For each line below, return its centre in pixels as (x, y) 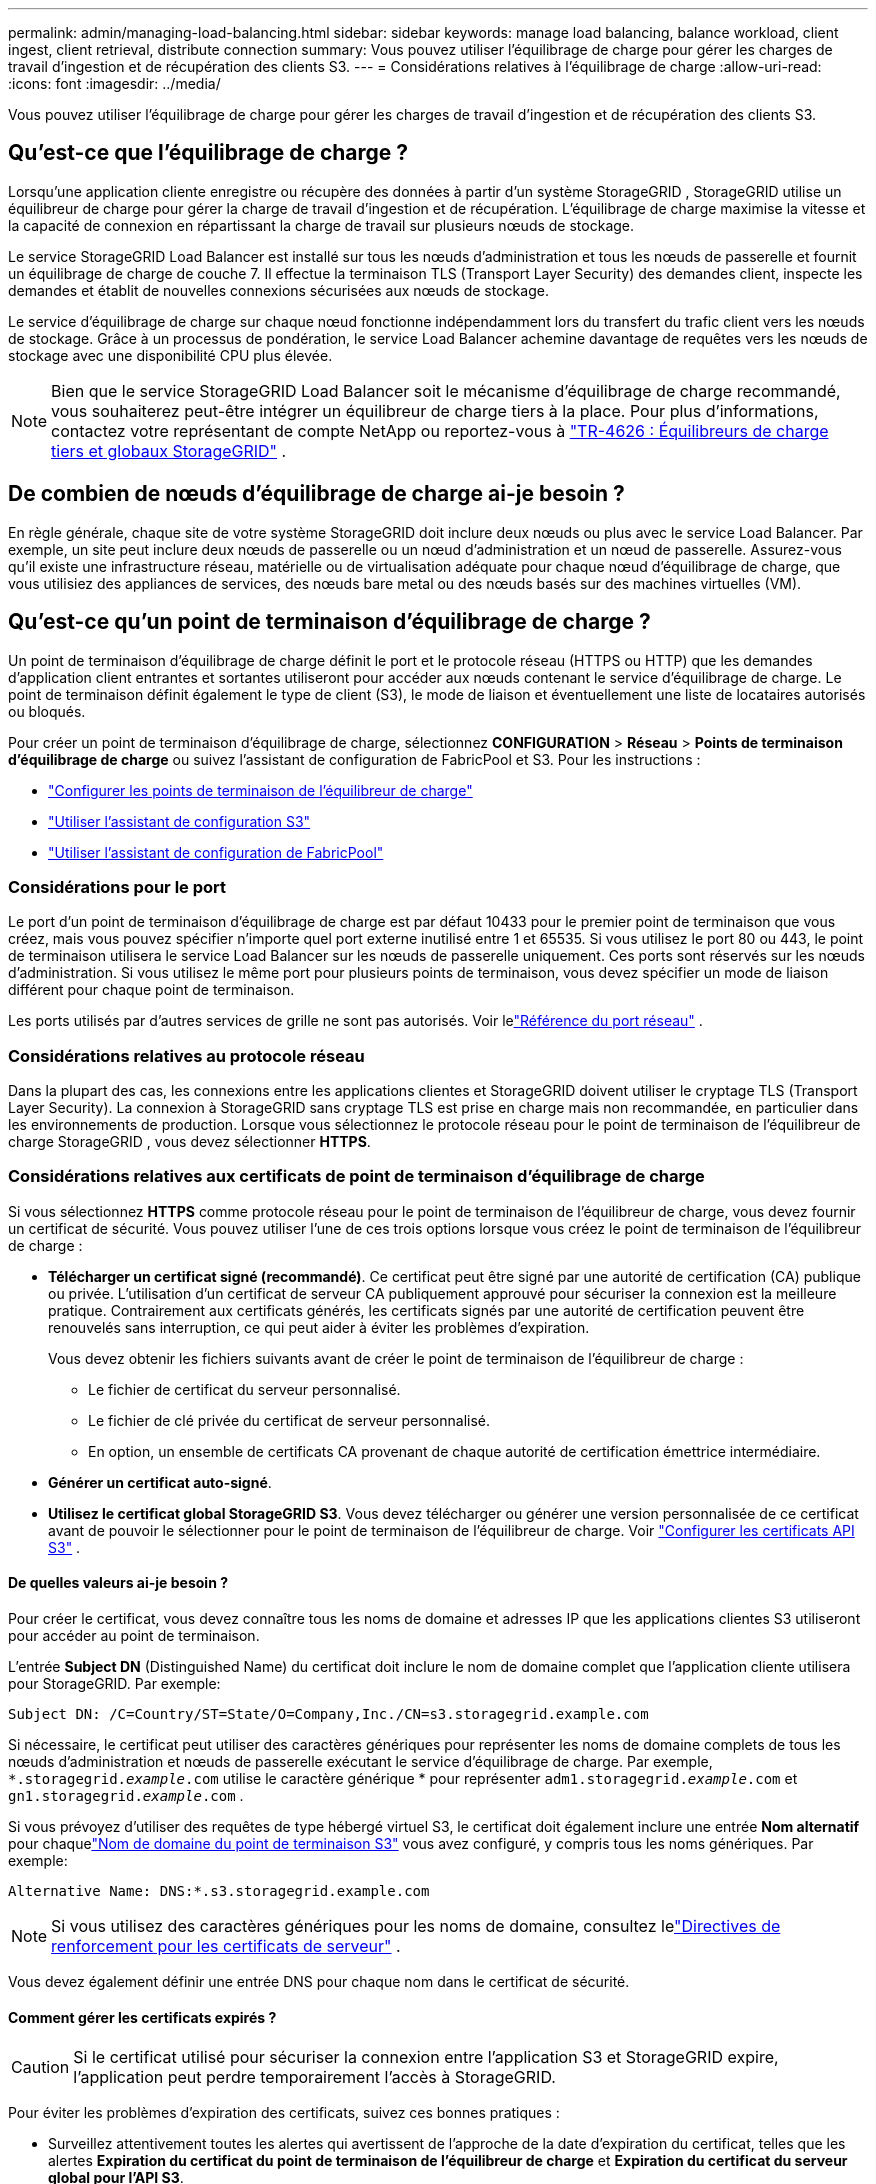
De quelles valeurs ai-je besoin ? (118, 1583)
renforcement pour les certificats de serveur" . (226, 1946)
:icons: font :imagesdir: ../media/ (114, 83)
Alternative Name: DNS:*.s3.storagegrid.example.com (219, 1891)
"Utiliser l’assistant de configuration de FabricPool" (216, 852)
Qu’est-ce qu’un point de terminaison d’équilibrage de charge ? (329, 622)
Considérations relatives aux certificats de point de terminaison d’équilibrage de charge (356, 1176)
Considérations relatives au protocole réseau (186, 1055)
